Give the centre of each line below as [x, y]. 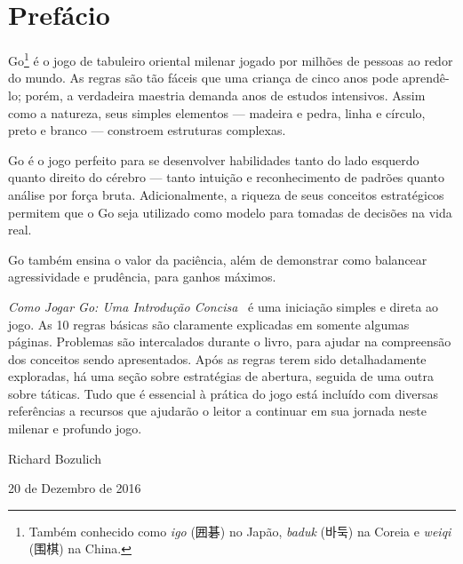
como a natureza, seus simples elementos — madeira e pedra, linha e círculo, [217, 112]
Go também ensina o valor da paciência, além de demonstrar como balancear [218, 259]
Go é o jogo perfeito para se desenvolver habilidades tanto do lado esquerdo [214, 159]
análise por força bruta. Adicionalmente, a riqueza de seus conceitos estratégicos [226, 194]
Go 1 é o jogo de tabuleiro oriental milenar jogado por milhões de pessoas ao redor [231, 59]
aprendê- [426, 78]
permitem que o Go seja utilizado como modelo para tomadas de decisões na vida [230, 212]
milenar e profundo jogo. [75, 429]
